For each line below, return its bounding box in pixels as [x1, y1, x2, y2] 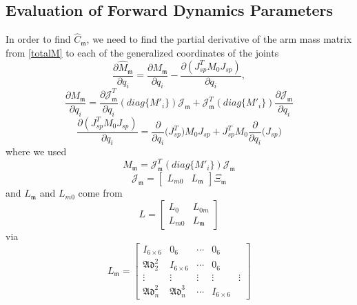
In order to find [6, 32, 71, 46]
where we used [6, 144, 67, 159]
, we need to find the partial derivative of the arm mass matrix [86, 32, 352, 46]
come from [78, 186, 123, 200]
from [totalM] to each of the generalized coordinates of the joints [6, 46, 279, 60]
